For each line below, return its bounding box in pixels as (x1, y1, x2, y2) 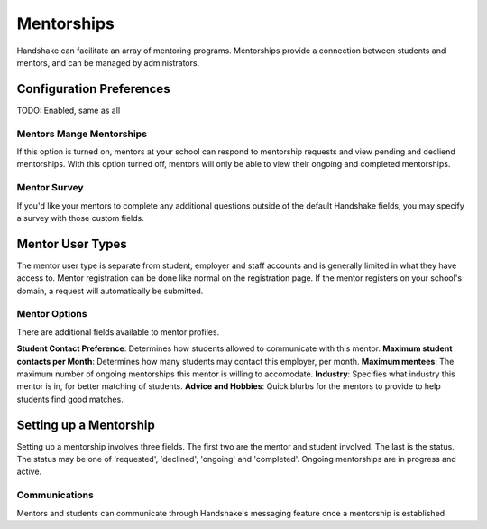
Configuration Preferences (16, 81, 170, 97)
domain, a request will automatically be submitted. (16, 285, 204, 296)
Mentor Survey (16, 181, 85, 194)
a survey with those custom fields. (16, 212, 144, 223)
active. (16, 466, 42, 478)
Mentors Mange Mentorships (16, 127, 148, 140)
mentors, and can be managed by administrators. (16, 57, 200, 68)
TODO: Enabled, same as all (16, 105, 121, 116)
